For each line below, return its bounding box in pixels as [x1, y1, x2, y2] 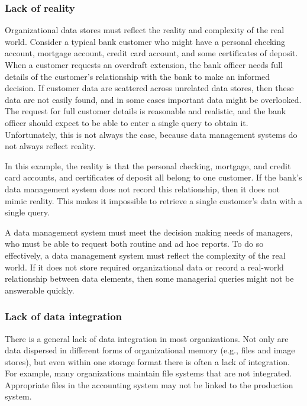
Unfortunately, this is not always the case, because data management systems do [5, 128, 298, 140]
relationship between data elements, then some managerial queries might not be [5, 272, 294, 285]
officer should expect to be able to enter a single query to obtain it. [5, 116, 248, 128]
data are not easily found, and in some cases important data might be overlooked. [5, 93, 302, 105]
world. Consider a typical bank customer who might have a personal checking [5, 35, 286, 47]
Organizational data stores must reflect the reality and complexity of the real [5, 24, 285, 36]
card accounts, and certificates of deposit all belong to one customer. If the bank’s [5, 171, 302, 183]
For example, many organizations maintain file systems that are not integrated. [5, 367, 292, 379]
